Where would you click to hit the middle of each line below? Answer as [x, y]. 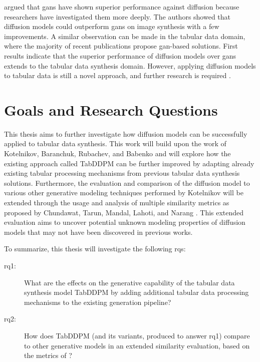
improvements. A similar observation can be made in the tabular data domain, [125, 36]
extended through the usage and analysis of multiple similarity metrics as [117, 203]
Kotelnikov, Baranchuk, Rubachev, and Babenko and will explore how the [117, 153]
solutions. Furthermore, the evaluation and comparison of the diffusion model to [127, 183]
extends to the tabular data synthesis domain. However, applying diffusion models [130, 65]
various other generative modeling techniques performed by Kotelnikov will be [124, 193]
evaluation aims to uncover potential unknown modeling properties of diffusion [125, 222]
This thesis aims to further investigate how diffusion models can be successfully [126, 133]
